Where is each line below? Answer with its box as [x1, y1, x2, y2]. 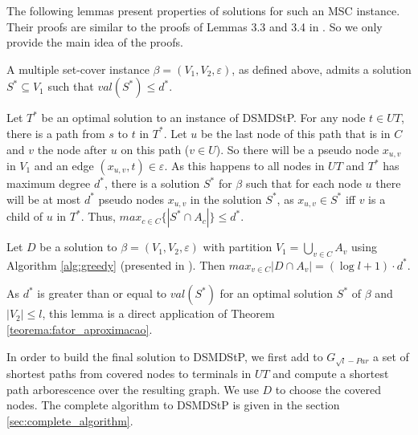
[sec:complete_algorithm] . [6, 413, 133, 429]
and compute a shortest [273, 365, 389, 382]
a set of [373, 348, 409, 364]
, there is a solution [104, 175, 200, 192]
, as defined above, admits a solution [232, 60, 412, 77]
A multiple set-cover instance [6, 60, 150, 77]
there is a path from [6, 124, 105, 141]
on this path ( [121, 140, 190, 157]
